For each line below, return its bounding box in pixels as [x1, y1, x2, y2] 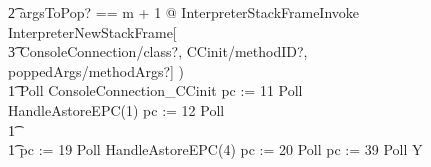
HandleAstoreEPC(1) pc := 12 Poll [8, 99, 225, 120]
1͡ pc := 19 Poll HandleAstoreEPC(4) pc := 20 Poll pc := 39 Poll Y [8, 139, 423, 160]
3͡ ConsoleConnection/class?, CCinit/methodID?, [8, 41, 308, 62]
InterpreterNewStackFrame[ [8, 21, 177, 42]
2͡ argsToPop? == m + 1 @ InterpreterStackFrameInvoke [8, 2, 360, 22]
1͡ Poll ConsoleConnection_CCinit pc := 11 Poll [8, 80, 303, 101]
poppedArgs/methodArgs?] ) [8, 60, 185, 81]
